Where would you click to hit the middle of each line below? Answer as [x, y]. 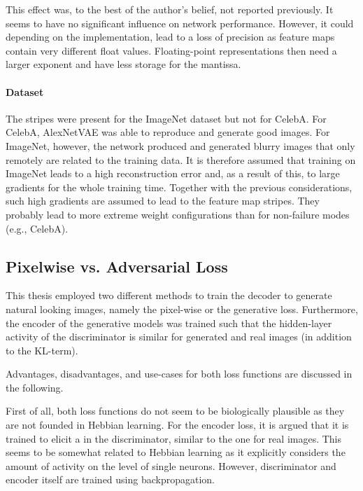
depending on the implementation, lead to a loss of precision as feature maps [170, 37]
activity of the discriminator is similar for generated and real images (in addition [179, 337]
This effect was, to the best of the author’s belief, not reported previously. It [170, 9]
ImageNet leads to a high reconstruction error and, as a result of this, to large [173, 173]
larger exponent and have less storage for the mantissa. [123, 64]
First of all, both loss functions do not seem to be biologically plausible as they [175, 411]
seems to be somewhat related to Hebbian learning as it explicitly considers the [176, 452]
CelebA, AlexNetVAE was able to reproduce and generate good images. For [168, 132]
